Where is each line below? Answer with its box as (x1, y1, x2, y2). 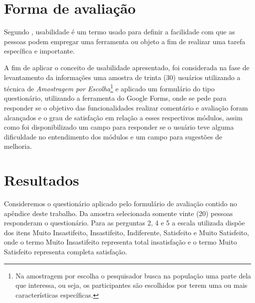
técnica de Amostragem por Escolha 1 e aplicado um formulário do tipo (4, 82, 215, 93)
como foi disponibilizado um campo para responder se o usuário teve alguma (4, 122, 234, 132)
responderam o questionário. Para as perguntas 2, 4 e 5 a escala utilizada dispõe (4, 218, 245, 228)
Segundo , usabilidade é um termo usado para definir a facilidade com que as (4, 27, 235, 37)
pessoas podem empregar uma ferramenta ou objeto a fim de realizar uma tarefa (4, 36, 246, 46)
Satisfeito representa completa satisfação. (4, 247, 127, 256)
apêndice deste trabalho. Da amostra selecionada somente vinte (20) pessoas (4, 208, 233, 218)
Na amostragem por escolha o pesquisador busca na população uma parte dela (15, 270, 251, 280)
